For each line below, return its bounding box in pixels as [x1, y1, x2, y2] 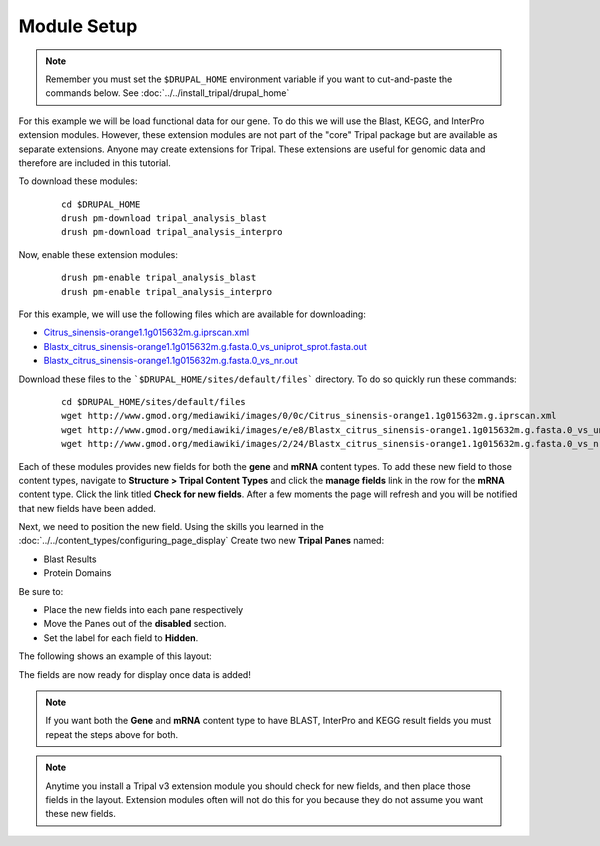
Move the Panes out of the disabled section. [43, 618, 227, 630]
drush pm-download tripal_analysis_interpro [61, 226, 284, 238]
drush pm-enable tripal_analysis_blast [61, 272, 257, 284]
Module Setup [18, 15, 138, 37]
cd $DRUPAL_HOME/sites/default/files [61, 396, 247, 407]
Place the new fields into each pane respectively [43, 604, 244, 616]
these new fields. [45, 808, 117, 820]
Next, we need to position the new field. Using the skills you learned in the [18, 521, 324, 533]
